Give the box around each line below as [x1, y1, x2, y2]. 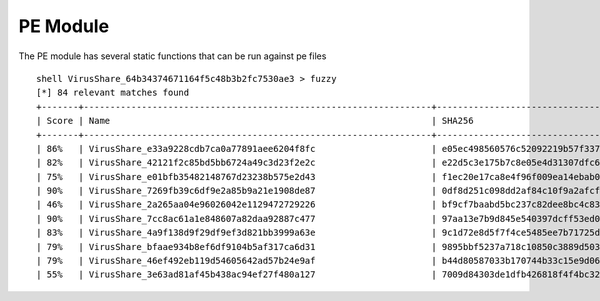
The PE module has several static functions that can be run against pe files [18, 50, 327, 62]
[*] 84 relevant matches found [36, 87, 190, 99]
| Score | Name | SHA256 [36, 115, 474, 127]
